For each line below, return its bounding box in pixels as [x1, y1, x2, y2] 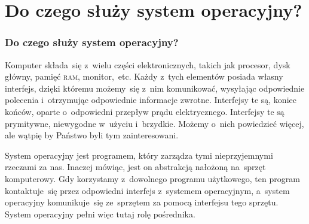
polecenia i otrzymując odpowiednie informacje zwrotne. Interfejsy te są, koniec [5, 93, 296, 106]
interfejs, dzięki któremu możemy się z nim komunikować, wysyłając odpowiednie [5, 81, 305, 94]
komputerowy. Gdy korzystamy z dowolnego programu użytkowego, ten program [5, 172, 300, 184]
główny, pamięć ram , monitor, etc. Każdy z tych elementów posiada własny [5, 70, 283, 83]
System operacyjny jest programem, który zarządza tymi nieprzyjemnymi [5, 149, 273, 161]
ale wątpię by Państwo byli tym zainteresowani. [5, 129, 179, 141]
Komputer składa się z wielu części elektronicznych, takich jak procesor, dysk [5, 58, 290, 71]
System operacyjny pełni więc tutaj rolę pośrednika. [5, 207, 195, 220]
